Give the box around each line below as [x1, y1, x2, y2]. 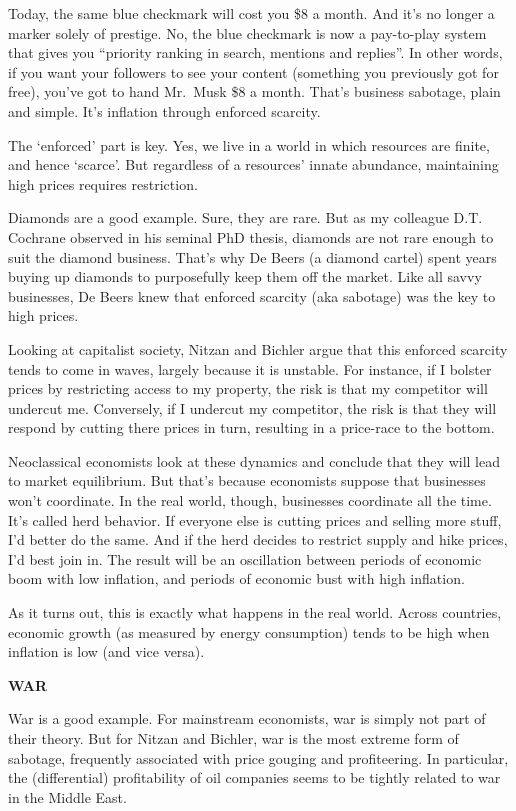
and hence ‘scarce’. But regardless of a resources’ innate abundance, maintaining [8, 154, 499, 175]
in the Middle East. [8, 786, 127, 807]
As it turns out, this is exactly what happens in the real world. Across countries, [8, 602, 502, 623]
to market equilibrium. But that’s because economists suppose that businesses [8, 470, 486, 491]
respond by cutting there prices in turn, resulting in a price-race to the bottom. [8, 417, 495, 438]
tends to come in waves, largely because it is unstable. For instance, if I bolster [8, 358, 492, 379]
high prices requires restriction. [8, 173, 198, 194]
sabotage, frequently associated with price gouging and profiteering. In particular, [8, 747, 509, 768]
